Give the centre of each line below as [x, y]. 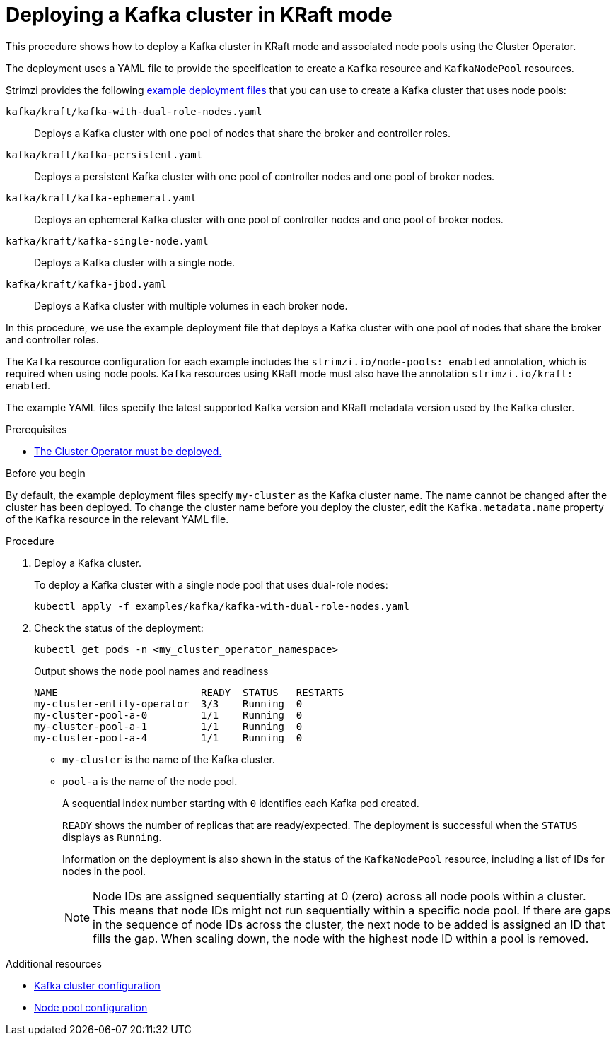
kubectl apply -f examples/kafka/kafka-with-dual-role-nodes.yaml [222, 606]
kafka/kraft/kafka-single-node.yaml [107, 241]
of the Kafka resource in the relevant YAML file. [117, 519]
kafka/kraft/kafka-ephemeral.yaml [101, 198]
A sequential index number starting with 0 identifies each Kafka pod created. [241, 803]
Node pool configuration [91, 1007]
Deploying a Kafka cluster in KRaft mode [199, 15]
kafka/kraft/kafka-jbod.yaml [86, 284]
